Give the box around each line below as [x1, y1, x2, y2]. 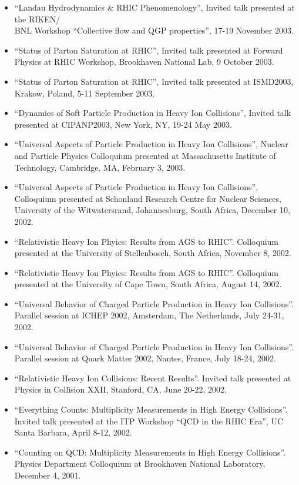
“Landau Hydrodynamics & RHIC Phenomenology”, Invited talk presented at [14, 1, 295, 13]
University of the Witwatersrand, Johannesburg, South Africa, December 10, [14, 204, 290, 216]
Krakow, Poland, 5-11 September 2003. [14, 87, 155, 99]
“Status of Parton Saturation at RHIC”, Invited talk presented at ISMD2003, [14, 75, 294, 87]
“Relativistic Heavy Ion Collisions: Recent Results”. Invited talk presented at [14, 371, 291, 384]
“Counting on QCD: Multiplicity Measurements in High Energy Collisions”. [14, 446, 286, 458]
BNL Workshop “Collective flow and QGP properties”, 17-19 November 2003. [14, 24, 294, 36]
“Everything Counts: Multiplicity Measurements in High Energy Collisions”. [14, 403, 288, 416]
